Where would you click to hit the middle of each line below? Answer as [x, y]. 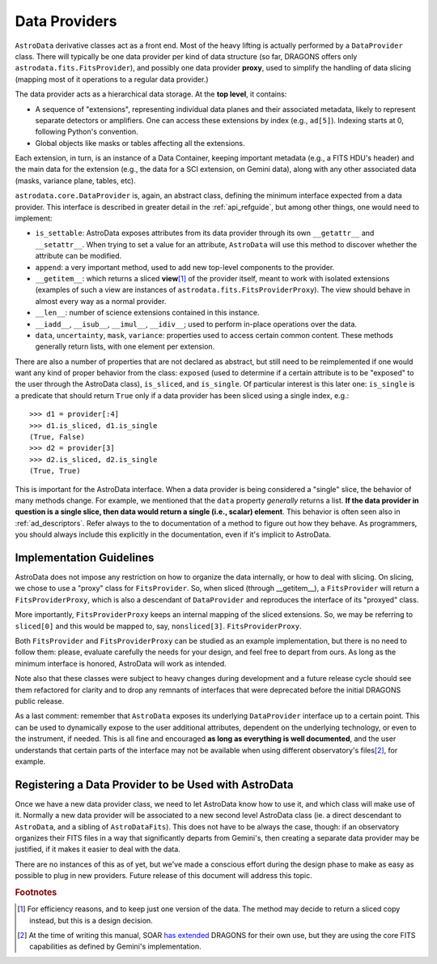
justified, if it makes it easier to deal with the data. [98, 849]
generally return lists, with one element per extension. [125, 347]
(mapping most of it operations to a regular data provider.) [112, 79]
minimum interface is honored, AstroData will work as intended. [121, 663]
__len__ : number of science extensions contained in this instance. [147, 313]
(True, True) [55, 471]
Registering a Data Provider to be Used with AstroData [154, 784]
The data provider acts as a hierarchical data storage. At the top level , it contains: [151, 94]
